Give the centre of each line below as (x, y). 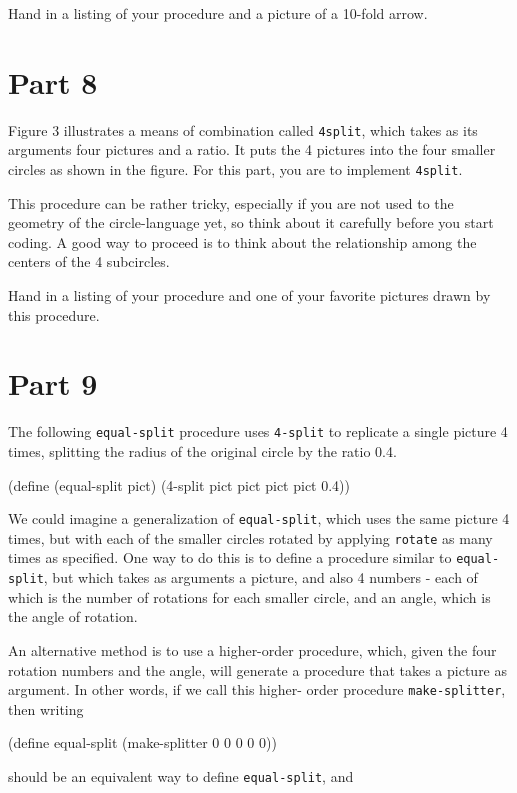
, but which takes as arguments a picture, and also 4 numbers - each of (260, 577)
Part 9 (53, 383)
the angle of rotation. (73, 616)
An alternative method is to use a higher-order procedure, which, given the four (252, 649)
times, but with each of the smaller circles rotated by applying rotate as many (250, 537)
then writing (46, 708)
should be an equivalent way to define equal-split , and (181, 776)
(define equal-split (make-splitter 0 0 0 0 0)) (142, 742)
